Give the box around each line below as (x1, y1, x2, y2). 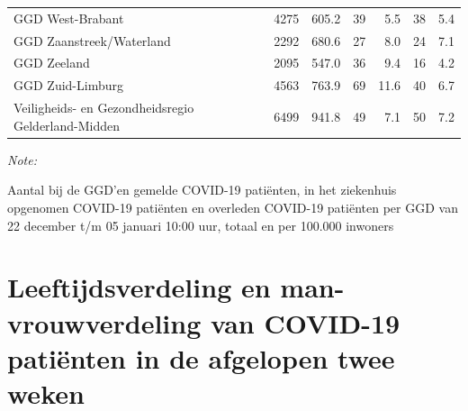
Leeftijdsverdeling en (7, 269, 271, 306)
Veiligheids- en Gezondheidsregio (13, 98, 194, 117)
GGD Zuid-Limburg (13, 76, 123, 95)
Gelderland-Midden (13, 115, 121, 134)
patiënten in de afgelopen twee (7, 339, 395, 376)
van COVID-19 (210, 304, 400, 341)
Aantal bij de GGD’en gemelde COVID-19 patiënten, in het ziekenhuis (7, 180, 397, 199)
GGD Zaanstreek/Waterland (13, 31, 171, 50)
